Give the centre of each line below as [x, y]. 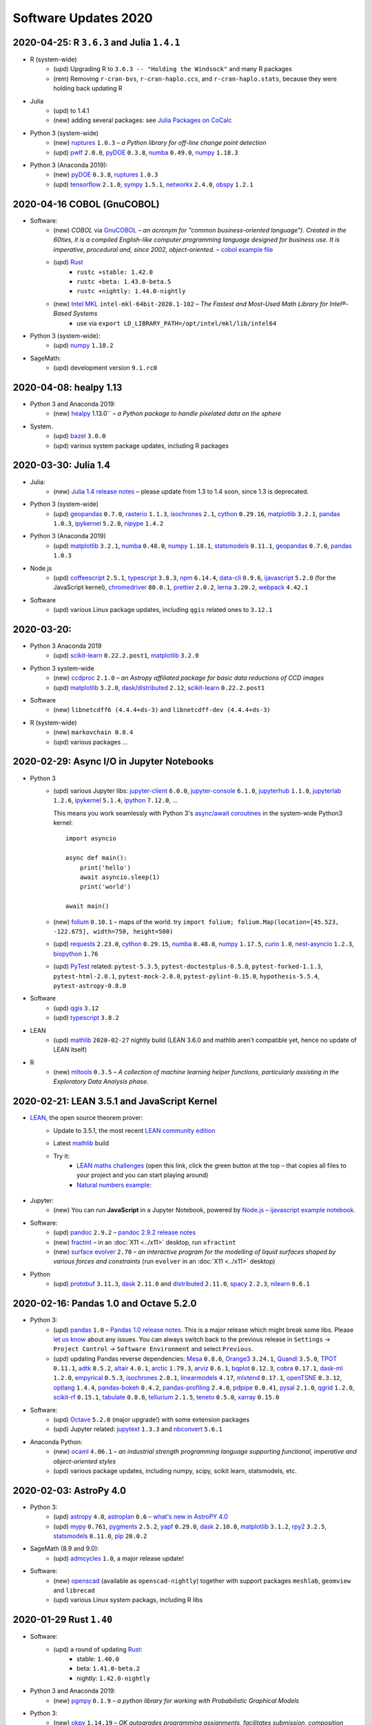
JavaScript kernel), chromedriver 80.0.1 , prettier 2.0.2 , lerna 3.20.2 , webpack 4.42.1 [181, 587]
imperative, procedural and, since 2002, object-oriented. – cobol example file [163, 249]
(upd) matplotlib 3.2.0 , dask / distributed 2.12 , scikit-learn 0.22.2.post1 [159, 687]
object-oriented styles [85, 1461]
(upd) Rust [68, 262]
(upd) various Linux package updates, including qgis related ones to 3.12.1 [163, 610]
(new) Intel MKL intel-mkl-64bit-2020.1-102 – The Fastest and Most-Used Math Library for [191, 304]
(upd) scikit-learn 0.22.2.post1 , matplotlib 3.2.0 [126, 655]
